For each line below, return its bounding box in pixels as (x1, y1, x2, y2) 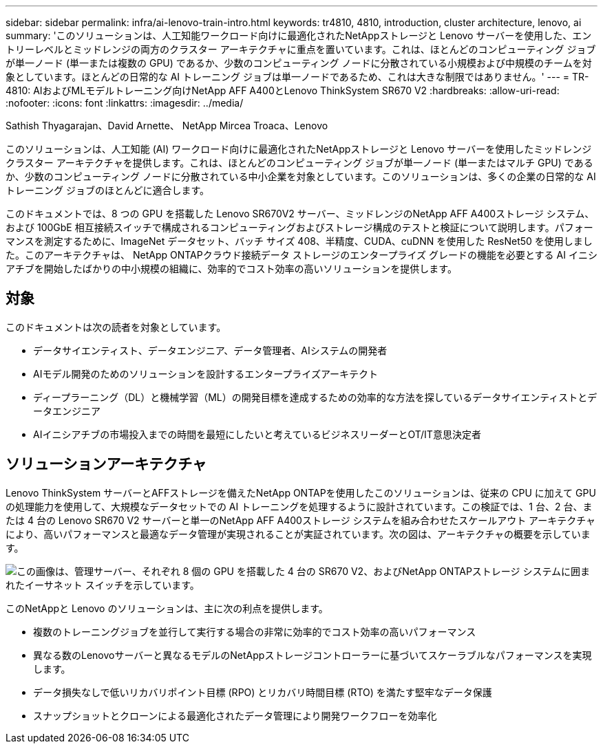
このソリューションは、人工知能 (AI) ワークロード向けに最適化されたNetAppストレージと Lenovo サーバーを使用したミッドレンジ (6, 143, 592, 155)
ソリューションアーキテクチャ (6, 455, 207, 473)
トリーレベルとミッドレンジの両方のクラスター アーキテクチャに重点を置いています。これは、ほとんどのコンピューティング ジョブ (6, 43, 596, 55)
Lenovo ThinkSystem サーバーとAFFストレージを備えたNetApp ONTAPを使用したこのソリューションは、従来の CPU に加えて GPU (6, 486, 596, 499)
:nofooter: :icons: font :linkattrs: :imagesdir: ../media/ (6, 97, 244, 109)
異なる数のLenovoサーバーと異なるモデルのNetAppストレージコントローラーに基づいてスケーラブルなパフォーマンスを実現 (33, 649, 592, 661)
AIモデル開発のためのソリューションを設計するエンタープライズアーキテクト (33, 367, 379, 380)
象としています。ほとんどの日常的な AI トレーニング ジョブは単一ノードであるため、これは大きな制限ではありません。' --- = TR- (6, 71, 589, 83)
